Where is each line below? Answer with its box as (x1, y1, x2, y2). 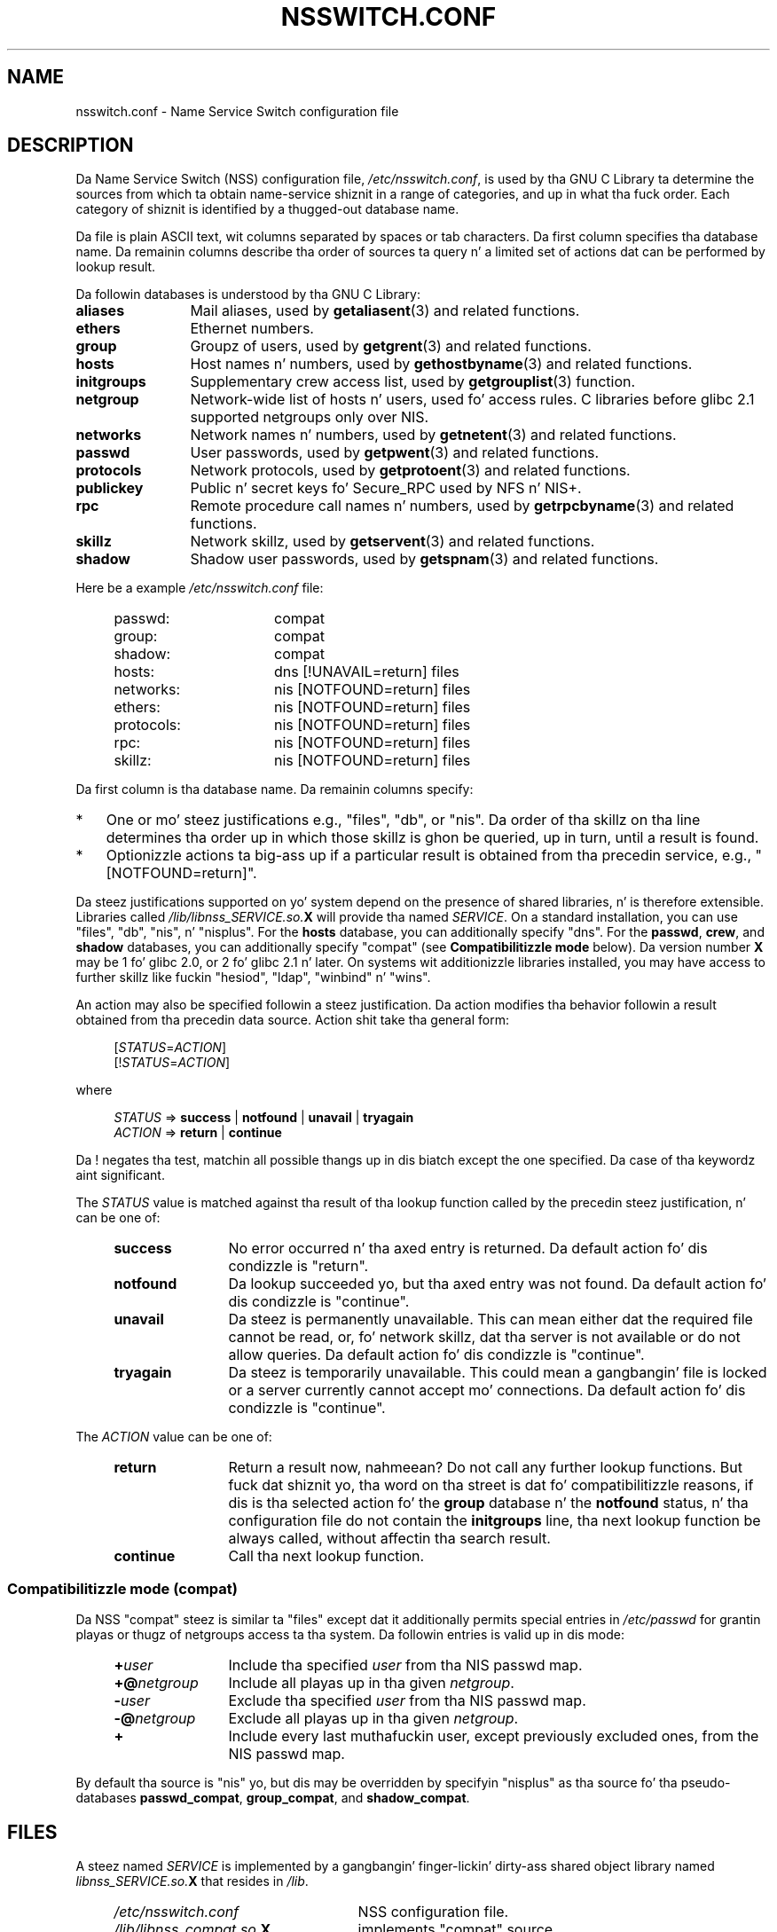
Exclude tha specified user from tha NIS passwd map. (228, 1692, 586, 1710)
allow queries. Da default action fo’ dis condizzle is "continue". (228, 1346, 645, 1364)
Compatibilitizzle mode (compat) (7, 1579, 238, 1598)
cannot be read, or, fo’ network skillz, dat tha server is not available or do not (228, 1328, 741, 1347)
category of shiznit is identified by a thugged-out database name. (75, 201, 459, 217)
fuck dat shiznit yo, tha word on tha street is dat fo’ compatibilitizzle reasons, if (228, 1476, 754, 1495)
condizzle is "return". (228, 1257, 369, 1276)
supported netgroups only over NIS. (190, 408, 429, 427)
